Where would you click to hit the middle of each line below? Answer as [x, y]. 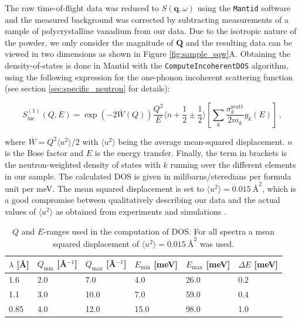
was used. [217, 243]
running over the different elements [233, 165]
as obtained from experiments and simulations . [141, 211]
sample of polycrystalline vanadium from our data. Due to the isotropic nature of [151, 31]
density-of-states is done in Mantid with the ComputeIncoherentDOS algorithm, [147, 65]
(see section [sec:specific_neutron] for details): [87, 88]
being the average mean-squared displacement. [201, 141]
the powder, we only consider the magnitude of [89, 42]
